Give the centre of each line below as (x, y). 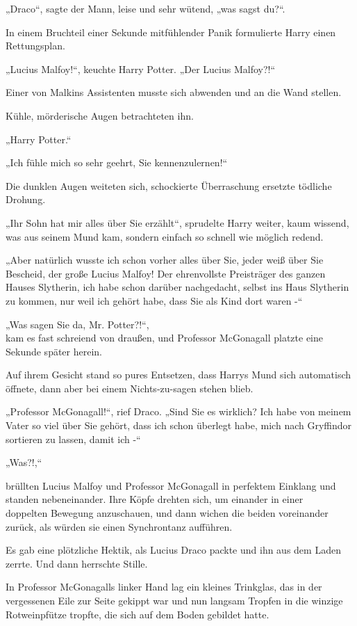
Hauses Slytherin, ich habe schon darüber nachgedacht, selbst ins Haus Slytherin (177, 287)
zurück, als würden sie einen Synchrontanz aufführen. (119, 526)
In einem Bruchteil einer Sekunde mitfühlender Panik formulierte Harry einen (171, 32)
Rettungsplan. (35, 46)
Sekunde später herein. (54, 351)
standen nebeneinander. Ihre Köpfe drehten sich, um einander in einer (155, 499)
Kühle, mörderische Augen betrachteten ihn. (100, 115)
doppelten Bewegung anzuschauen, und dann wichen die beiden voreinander (167, 513)
